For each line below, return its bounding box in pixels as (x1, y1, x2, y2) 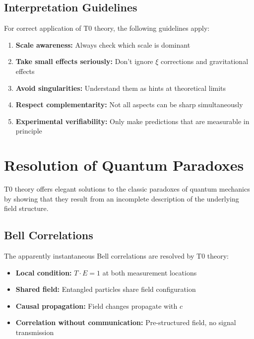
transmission (15, 327, 54, 338)
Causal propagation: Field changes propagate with (15, 300, 178, 311)
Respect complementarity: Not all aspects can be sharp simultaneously (15, 99, 243, 110)
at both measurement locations (102, 267, 197, 277)
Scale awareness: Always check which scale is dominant (15, 39, 190, 50)
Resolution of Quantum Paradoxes (4, 155, 244, 175)
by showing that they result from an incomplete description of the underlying (4, 193, 239, 203)
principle (15, 126, 42, 136)
